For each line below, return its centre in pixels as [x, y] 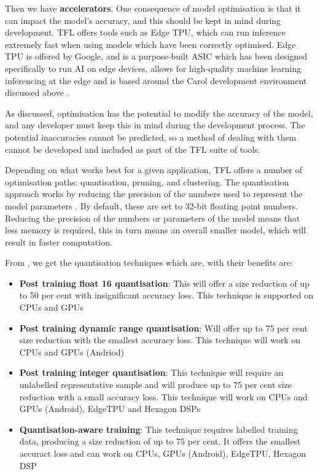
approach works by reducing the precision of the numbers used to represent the [154, 194]
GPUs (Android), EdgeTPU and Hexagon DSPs [110, 409]
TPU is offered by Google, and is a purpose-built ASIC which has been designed [156, 56]
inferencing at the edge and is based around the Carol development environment [156, 80]
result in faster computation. [59, 242]
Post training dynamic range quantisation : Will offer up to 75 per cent [164, 328]
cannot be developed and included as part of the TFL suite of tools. [133, 149]
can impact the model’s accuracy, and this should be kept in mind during [143, 20]
